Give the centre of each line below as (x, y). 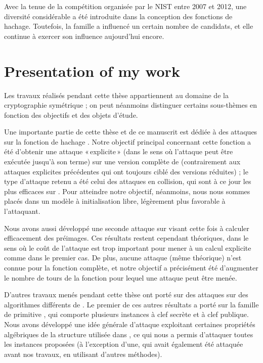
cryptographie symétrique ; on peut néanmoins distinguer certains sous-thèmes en (131, 105)
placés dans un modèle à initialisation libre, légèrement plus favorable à (115, 201)
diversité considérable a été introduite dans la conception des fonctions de (118, 16)
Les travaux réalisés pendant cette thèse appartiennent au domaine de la (116, 95)
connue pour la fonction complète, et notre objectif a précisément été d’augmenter (131, 267)
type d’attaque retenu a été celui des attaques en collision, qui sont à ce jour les (128, 181)
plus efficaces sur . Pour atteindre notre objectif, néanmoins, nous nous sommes (127, 191)
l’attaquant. (22, 211)
